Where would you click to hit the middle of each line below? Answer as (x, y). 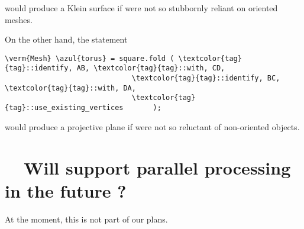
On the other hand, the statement (66, 39)
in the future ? (66, 190)
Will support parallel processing (157, 167)
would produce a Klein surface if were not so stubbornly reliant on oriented (141, 8)
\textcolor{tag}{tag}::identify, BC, (206, 78)
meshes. (19, 19)
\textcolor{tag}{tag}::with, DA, (70, 88)
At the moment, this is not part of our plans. (86, 219)
